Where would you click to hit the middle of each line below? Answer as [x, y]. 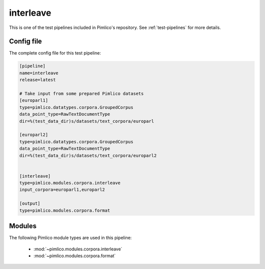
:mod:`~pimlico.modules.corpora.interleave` [78, 249]
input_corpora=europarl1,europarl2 [62, 190]
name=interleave [39, 73]
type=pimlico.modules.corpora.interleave [70, 183]
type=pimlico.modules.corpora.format [65, 210]
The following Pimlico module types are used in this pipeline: [70, 238]
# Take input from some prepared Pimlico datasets [82, 94]
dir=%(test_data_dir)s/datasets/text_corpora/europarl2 [88, 155]
